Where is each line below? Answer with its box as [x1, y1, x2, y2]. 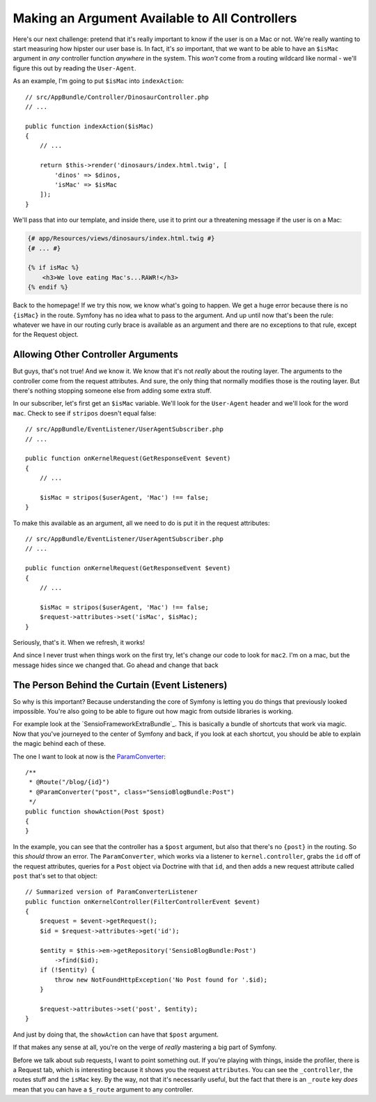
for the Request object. [13, 330, 79, 339]
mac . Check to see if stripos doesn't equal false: [13, 408, 157, 418]
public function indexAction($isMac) [25, 122, 155, 130]
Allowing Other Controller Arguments [13, 349, 179, 360]
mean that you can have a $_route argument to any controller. [13, 1085, 194, 1094]
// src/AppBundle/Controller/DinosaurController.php [25, 93, 209, 101]
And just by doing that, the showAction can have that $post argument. [13, 1030, 219, 1039]
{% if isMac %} [27, 263, 79, 272]
